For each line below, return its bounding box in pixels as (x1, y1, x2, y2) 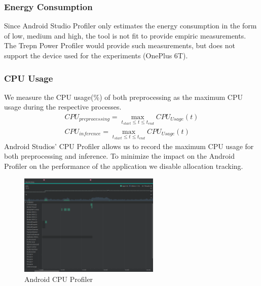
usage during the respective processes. (4, 101, 122, 112)
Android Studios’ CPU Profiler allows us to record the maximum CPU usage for (4, 140, 254, 151)
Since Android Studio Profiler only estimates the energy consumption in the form (4, 20, 257, 31)
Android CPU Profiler (24, 273, 93, 284)
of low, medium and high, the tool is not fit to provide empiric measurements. (4, 30, 246, 41)
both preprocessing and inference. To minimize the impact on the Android (4, 151, 235, 161)
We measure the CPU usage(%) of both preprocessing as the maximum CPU (4, 91, 243, 102)
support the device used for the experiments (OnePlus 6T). (4, 50, 188, 60)
